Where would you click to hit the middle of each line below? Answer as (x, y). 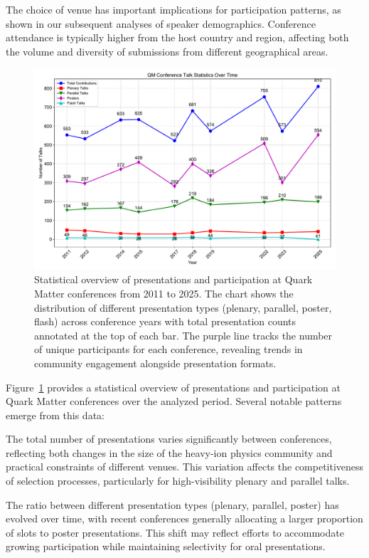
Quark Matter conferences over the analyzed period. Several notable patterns (174, 401)
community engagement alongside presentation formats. (155, 363)
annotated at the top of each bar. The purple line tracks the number (183, 335)
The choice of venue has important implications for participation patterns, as (173, 9)
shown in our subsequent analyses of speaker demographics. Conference (161, 23)
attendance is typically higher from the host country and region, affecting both (177, 37)
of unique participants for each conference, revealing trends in (169, 349)
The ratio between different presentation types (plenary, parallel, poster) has (172, 504)
